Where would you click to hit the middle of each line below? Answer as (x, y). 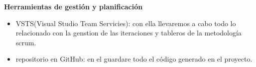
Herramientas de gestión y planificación (73, 6)
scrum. (26, 42)
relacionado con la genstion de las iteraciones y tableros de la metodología (128, 33)
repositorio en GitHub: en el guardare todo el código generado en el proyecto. (134, 59)
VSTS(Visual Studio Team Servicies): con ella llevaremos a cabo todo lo (126, 23)
